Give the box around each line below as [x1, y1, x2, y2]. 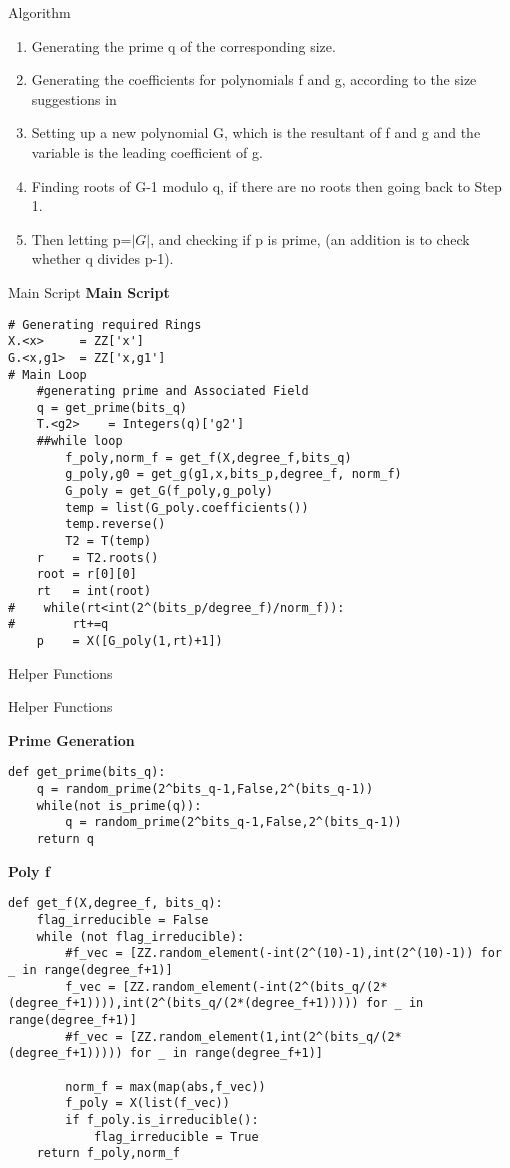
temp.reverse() [65, 517, 166, 532]
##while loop [36, 434, 123, 449]
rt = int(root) [36, 584, 152, 599]
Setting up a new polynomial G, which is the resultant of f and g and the [31, 122, 481, 143]
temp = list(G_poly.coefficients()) [65, 500, 309, 515]
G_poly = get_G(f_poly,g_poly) [65, 484, 273, 499]
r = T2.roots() [36, 550, 159, 565]
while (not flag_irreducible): [36, 929, 245, 944]
